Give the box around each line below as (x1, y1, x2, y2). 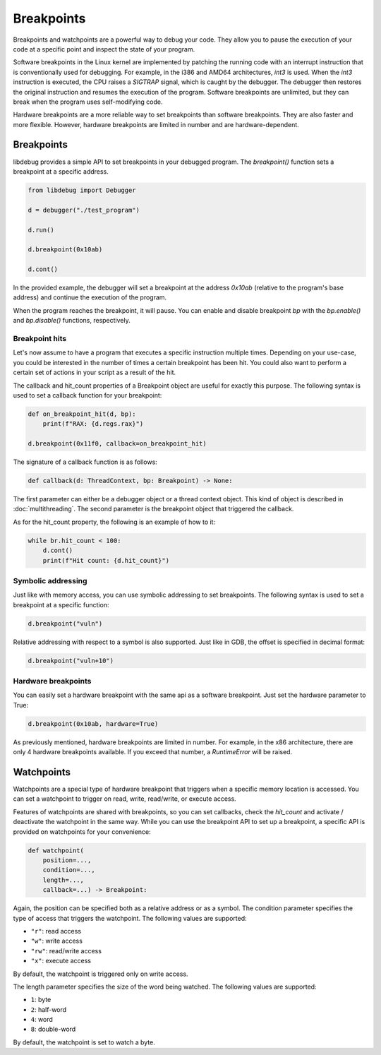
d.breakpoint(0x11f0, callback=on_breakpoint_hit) (28, 440, 207, 448)
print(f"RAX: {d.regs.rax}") (42, 420, 144, 428)
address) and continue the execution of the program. (13, 293, 167, 302)
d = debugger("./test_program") (28, 205, 140, 214)
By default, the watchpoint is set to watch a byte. (13, 1038, 155, 1047)
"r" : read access (30, 926, 81, 935)
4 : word (30, 1015, 53, 1024)
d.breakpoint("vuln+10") (28, 657, 114, 664)
